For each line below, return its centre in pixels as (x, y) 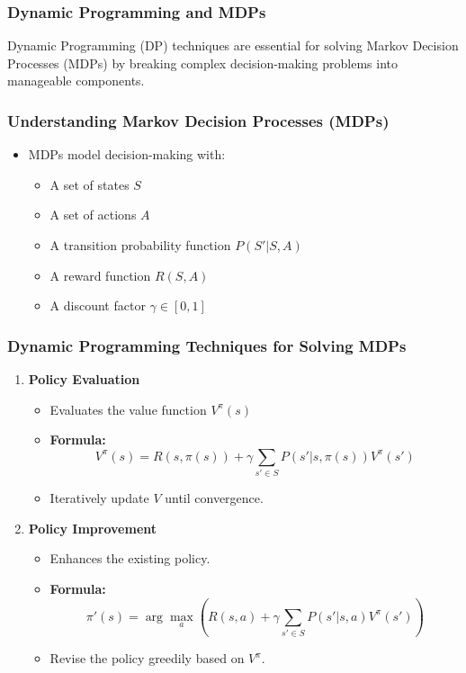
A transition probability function (140, 245)
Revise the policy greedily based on (147, 658)
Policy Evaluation (84, 379)
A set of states (90, 184)
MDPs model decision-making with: (127, 154)
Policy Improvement (93, 528)
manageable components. (76, 81)
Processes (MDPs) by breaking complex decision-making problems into (202, 63)
